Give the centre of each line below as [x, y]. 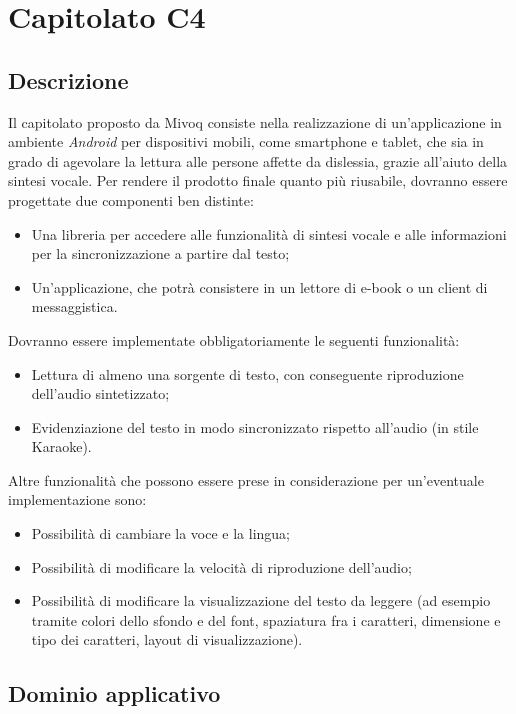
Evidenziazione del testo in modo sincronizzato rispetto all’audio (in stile [255, 426]
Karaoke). [61, 446]
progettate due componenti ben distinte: [131, 199]
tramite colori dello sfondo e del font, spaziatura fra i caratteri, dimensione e [266, 619]
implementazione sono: [77, 499]
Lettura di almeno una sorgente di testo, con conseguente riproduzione [247, 373]
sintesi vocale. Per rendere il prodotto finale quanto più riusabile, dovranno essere [258, 180]
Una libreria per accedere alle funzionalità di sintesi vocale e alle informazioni [269, 233]
